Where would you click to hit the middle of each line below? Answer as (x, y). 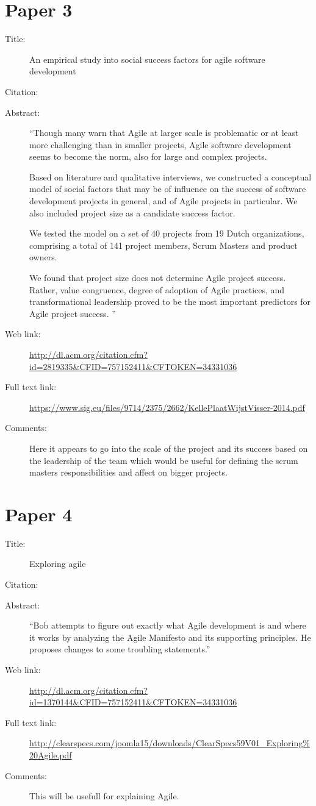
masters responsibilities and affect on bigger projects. (128, 472)
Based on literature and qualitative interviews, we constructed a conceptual (171, 177)
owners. (43, 257)
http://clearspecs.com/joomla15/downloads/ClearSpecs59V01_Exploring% (170, 743)
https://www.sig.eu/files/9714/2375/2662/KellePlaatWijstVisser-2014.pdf (167, 407)
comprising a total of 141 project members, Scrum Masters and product (163, 245)
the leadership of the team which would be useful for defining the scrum (164, 460)
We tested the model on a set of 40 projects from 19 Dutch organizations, (167, 233)
